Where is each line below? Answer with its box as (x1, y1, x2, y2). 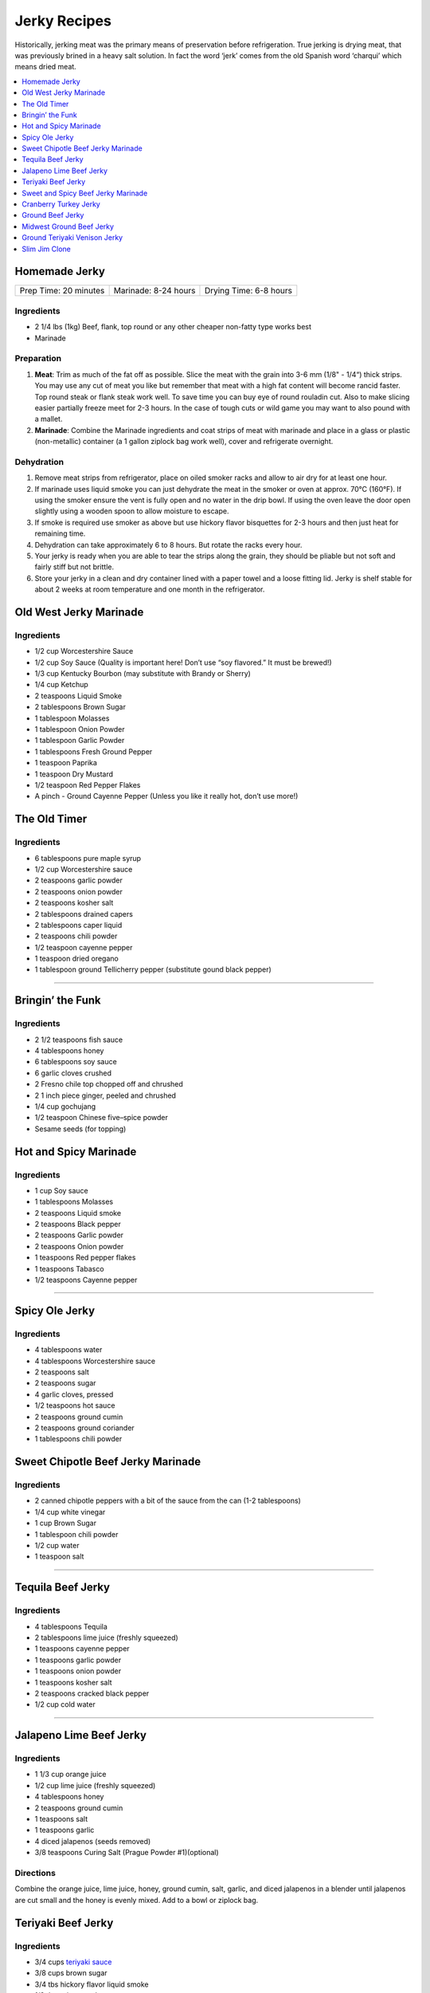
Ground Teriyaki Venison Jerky (21, 233, 123, 242)
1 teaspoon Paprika (34, 758, 97, 768)
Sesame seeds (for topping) (34, 1124, 127, 1134)
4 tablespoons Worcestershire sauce (34, 1356, 155, 1366)
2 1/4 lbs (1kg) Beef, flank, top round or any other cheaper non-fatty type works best (34, 322, 312, 332)
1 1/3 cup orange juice (34, 1770, 107, 1779)
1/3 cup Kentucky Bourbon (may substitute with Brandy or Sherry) (34, 669, 251, 678)
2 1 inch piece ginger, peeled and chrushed (34, 1091, 177, 1100)
